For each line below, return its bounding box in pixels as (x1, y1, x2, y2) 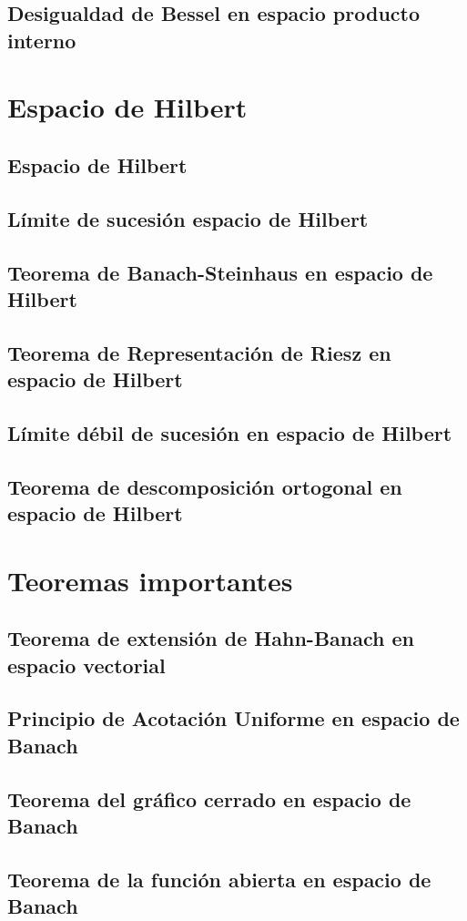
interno (7, 26, 76, 54)
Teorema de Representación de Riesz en (7, 338, 391, 366)
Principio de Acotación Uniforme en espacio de (7, 704, 460, 732)
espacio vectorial (7, 650, 166, 679)
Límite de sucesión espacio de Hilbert (7, 204, 369, 232)
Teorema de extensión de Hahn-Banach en (7, 624, 414, 652)
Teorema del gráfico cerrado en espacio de (7, 784, 411, 813)
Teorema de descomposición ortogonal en (7, 472, 402, 500)
